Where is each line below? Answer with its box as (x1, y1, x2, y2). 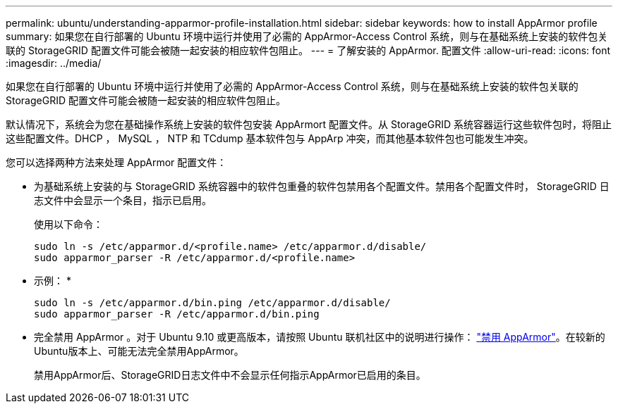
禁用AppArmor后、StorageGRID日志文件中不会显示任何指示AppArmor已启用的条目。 (34, 369, 426, 381)
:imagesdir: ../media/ (6, 57, 102, 69)
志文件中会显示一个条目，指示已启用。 (34, 194, 212, 206)
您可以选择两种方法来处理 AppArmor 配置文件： (6, 156, 227, 168)
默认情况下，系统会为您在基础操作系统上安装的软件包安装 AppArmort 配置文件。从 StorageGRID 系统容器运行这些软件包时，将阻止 (6, 118, 612, 130)
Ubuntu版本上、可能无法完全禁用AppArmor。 (34, 345, 244, 357)
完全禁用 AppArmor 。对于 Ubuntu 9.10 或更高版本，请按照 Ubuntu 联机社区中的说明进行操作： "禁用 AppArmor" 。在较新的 (34, 331, 605, 343)
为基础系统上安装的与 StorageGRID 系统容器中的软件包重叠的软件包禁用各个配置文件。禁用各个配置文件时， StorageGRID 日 (34, 180, 610, 192)
